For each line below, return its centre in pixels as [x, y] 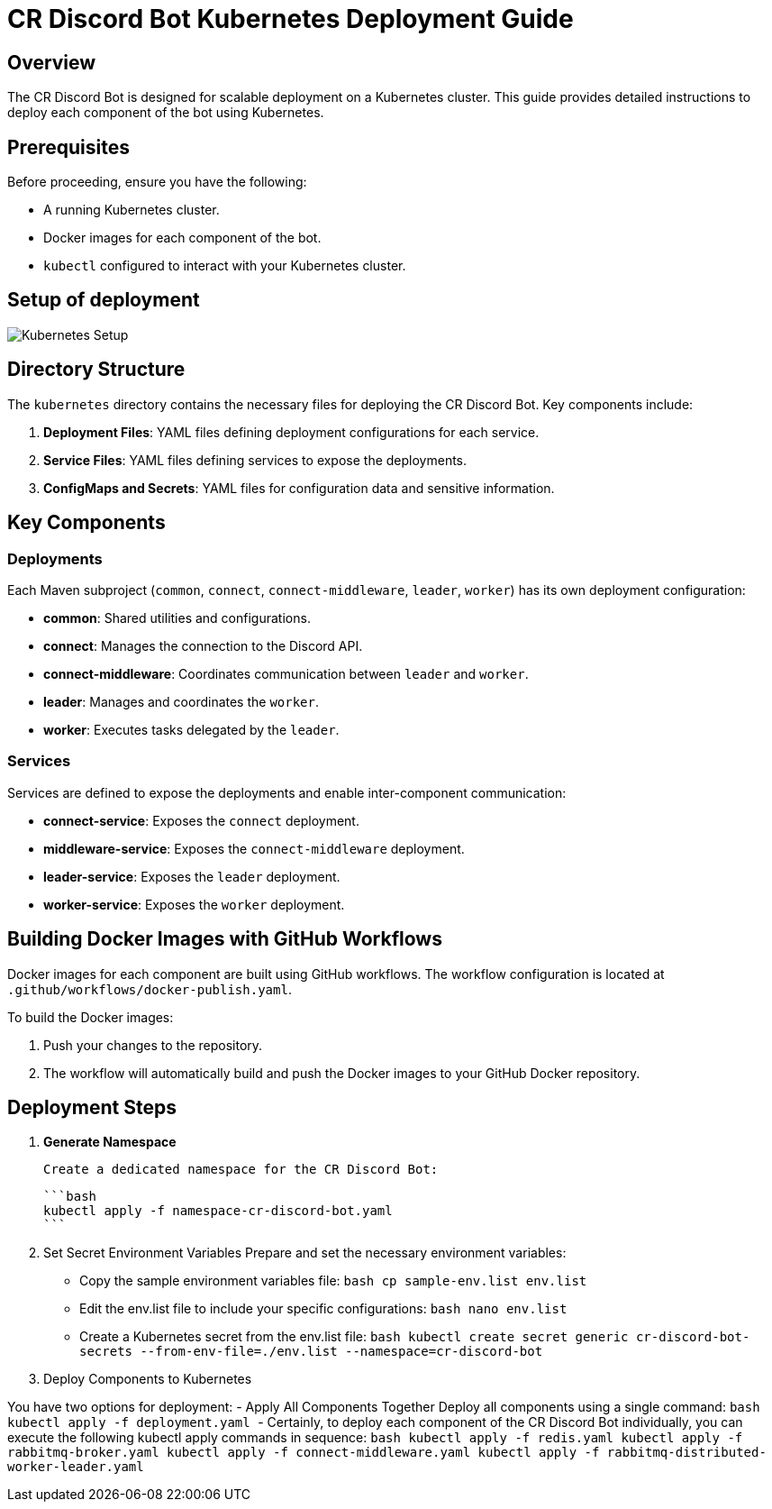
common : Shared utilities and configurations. [177, 617]
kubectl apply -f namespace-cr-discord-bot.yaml [218, 1211]
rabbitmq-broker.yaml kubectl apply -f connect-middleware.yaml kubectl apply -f [304, 1453]
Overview [52, 62]
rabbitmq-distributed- [686, 1453]
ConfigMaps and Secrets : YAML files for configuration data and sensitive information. [299, 488]
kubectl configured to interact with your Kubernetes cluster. [225, 266]
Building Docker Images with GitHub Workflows [225, 939]
